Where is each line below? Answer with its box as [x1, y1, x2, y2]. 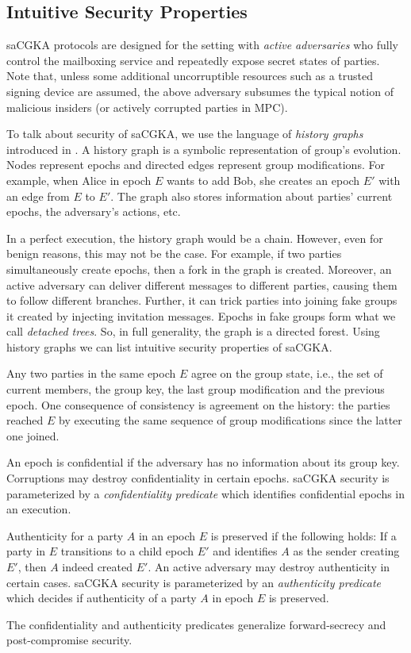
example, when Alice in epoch [6, 171, 152, 188]
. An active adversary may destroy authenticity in [148, 559, 390, 575]
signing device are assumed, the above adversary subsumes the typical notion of [6, 83, 394, 99]
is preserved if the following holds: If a [210, 527, 397, 544]
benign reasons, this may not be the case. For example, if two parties [6, 245, 342, 262]
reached [6, 412, 44, 428]
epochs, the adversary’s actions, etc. [6, 203, 181, 220]
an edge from [6, 187, 70, 204]
